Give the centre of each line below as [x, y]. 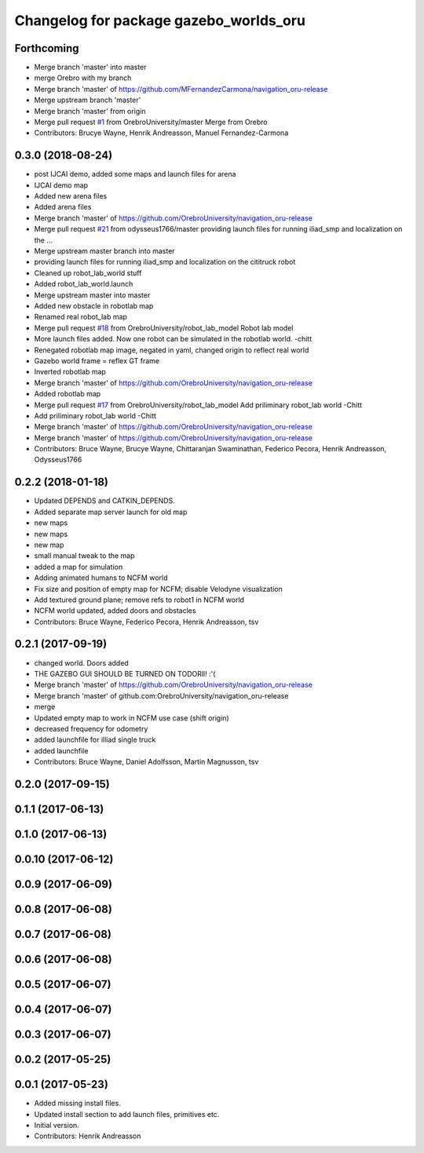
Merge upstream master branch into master [105, 251]
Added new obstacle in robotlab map [94, 306]
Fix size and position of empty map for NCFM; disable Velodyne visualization [158, 589]
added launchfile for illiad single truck [95, 740]
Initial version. [57, 1125]
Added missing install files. [77, 1104]
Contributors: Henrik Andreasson [88, 1136]
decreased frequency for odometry [91, 728]
